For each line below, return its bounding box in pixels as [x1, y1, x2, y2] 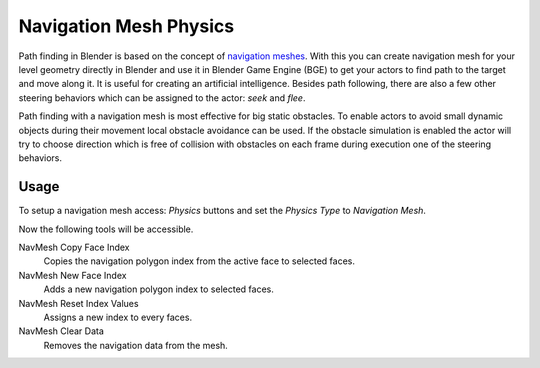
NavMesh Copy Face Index [18, 241, 130, 253]
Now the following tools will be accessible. [18, 223, 194, 235]
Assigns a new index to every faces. [43, 311, 193, 323]
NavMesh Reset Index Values [18, 297, 139, 309]
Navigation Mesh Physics [18, 15, 235, 37]
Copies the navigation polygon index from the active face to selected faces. [43, 255, 355, 267]
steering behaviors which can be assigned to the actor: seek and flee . [18, 91, 306, 104]
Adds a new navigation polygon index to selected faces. [43, 283, 274, 295]
